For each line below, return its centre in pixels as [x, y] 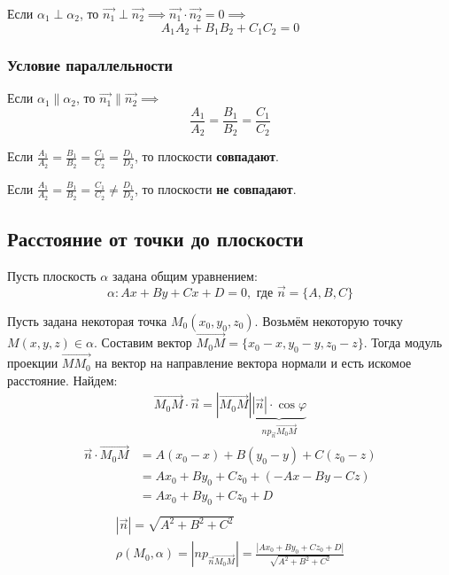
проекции [33, 363]
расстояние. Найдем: [62, 380]
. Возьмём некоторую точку [329, 320]
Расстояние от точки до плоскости [155, 239]
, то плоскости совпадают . [207, 156]
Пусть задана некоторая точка [87, 320]
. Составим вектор [143, 342]
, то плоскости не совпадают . [216, 188]
